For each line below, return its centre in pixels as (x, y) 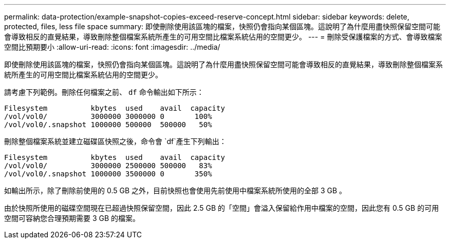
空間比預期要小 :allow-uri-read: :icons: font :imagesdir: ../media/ (112, 47)
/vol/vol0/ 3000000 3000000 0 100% (108, 116)
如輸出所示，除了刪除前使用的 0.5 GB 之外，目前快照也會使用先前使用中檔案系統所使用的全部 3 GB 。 (175, 190)
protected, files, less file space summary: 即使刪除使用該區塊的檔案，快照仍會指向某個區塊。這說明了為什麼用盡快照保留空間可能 (222, 26)
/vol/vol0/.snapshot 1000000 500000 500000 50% (108, 125)
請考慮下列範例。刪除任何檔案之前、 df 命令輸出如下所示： (104, 92)
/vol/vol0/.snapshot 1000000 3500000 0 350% (108, 174)
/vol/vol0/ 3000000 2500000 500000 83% (108, 166)
